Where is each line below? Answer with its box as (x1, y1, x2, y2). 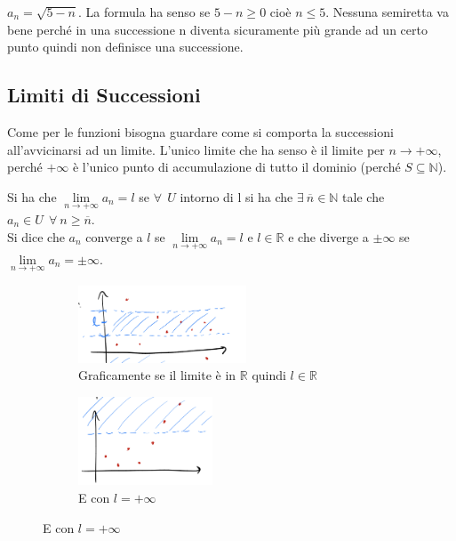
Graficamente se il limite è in (78, 366, 236, 384)
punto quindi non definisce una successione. (7, 37, 244, 56)
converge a (85, 227, 143, 246)
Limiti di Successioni (7, 81, 201, 109)
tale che (342, 187, 385, 206)
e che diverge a (288, 227, 369, 246)
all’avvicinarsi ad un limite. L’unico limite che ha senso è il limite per (7, 140, 385, 158)
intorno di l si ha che (180, 187, 293, 206)
